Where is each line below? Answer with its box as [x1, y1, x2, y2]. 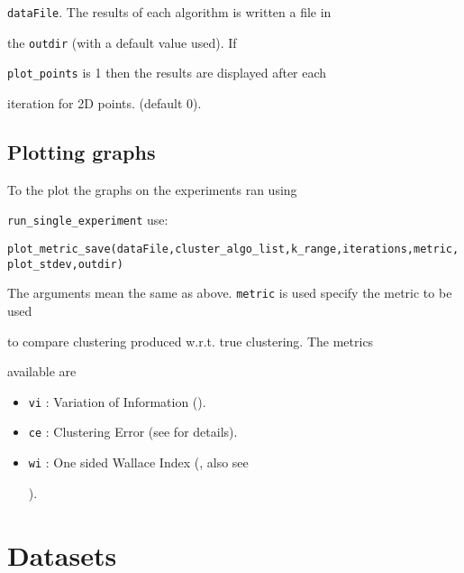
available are [7, 362, 77, 381]
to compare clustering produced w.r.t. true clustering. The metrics [7, 331, 374, 350]
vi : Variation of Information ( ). [28, 392, 206, 411]
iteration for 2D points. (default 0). [7, 93, 202, 112]
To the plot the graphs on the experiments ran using [7, 180, 297, 199]
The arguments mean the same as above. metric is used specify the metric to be [7, 283, 452, 302]
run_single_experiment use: [7, 210, 168, 229]
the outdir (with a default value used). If [7, 32, 237, 51]
